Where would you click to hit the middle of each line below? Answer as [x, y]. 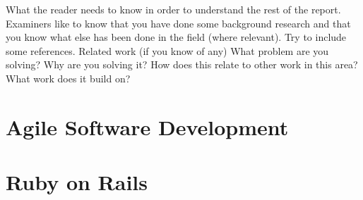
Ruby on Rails [77, 182]
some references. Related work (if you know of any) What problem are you [167, 50]
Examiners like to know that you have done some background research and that [178, 23]
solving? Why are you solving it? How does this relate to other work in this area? [182, 64]
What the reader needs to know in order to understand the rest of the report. [173, 9]
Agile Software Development [147, 126]
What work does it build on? [68, 78]
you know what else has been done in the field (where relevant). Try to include [176, 37]
